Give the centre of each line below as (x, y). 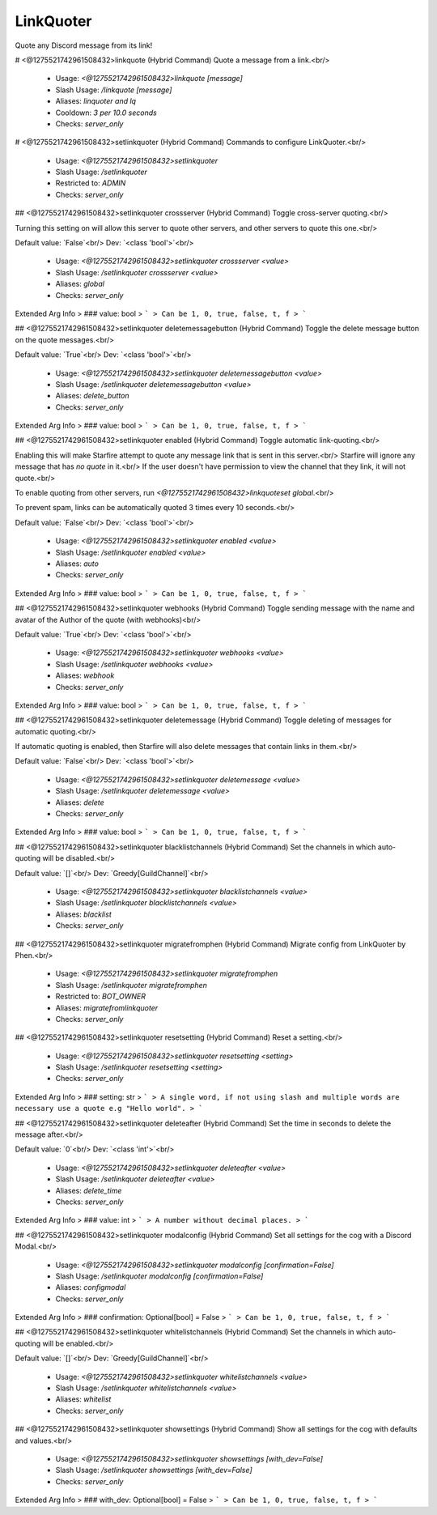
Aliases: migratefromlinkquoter (107, 1007)
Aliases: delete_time (89, 1190)
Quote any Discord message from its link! (84, 45)
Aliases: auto (77, 564)
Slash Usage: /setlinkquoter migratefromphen (132, 985)
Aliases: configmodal (91, 1287)
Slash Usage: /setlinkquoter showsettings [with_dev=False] (154, 1470)
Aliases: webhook (85, 675)
